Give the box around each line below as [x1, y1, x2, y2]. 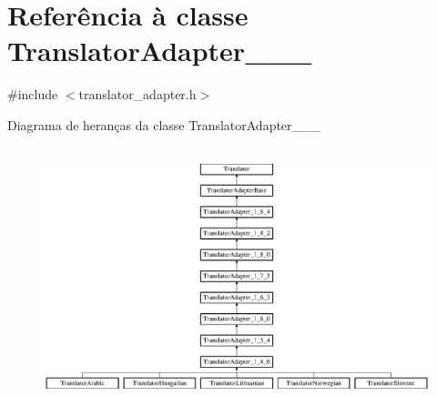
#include [7, 85, 58, 104]
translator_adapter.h [78, 85, 197, 104]
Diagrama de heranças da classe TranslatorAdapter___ [7, 115, 321, 134]
